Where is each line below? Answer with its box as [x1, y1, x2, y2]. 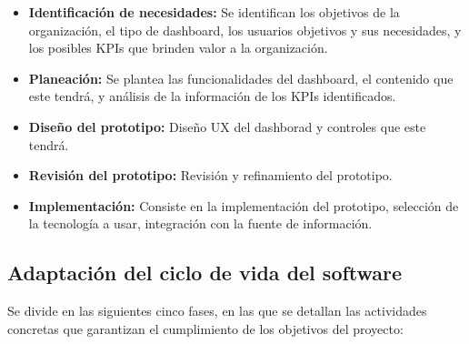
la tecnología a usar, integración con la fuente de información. [28, 214, 373, 233]
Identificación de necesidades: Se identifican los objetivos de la [28, 3, 400, 21]
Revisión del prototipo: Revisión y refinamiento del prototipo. [28, 166, 393, 185]
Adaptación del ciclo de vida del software [7, 258, 403, 287]
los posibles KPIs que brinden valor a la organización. [28, 38, 328, 57]
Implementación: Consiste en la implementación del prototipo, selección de [28, 196, 459, 215]
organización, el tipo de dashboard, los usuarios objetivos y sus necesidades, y [28, 20, 462, 39]
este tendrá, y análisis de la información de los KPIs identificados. [28, 86, 396, 106]
